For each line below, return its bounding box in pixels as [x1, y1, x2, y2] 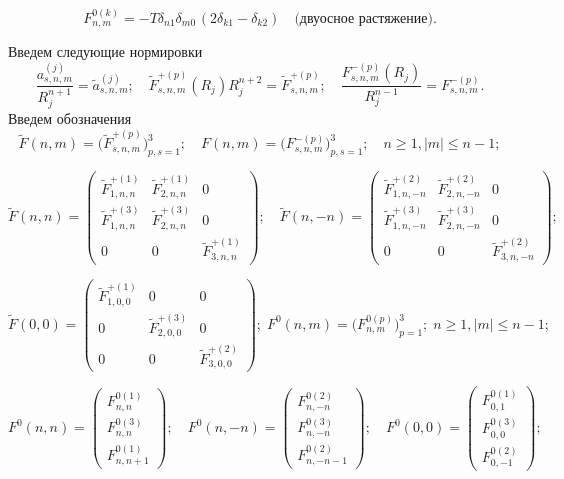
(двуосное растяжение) [294, 11, 433, 26]
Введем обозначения [8, 108, 132, 129]
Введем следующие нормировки [8, 41, 203, 62]
